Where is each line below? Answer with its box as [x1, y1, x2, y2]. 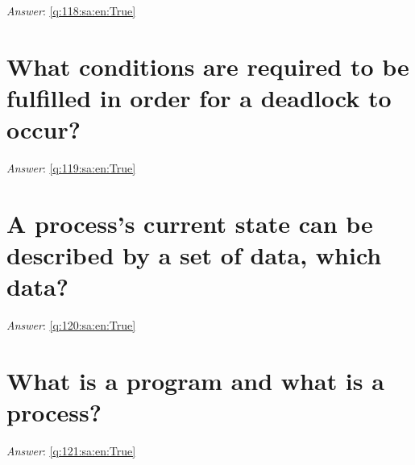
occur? [6, 113, 81, 146]
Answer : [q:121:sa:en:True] [6, 442, 136, 459]
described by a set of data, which [6, 239, 382, 272]
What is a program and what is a [6, 363, 384, 396]
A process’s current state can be [6, 206, 373, 239]
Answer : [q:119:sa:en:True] [6, 160, 136, 176]
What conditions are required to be [6, 49, 409, 82]
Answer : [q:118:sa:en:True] [6, 2, 136, 19]
